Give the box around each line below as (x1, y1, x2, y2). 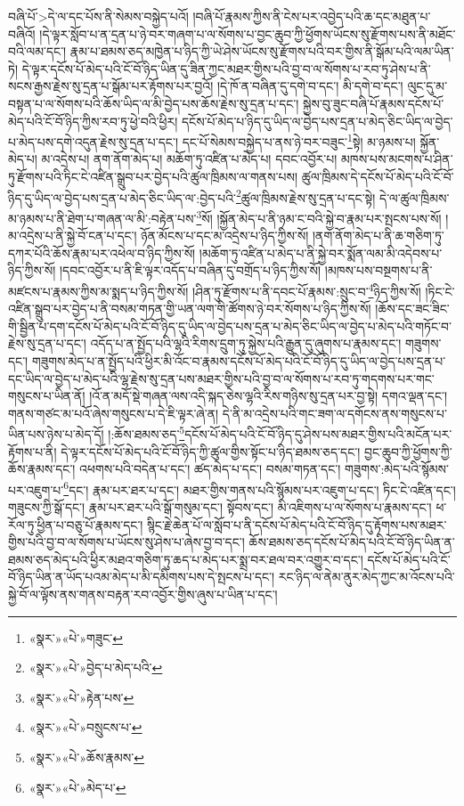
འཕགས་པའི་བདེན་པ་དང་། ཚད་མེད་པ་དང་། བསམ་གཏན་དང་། (79, 460, 341, 478)
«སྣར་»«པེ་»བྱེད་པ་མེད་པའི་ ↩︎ (28, 658, 163, 677)
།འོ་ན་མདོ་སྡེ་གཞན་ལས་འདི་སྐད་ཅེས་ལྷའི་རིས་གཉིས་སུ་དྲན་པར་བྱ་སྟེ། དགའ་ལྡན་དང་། (89, 387, 448, 405)
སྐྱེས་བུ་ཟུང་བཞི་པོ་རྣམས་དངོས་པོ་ (303, 94, 444, 112)
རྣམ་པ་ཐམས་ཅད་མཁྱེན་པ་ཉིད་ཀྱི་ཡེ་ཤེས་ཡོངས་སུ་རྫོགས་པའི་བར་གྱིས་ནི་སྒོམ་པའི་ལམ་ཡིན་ (69, 42, 454, 61)
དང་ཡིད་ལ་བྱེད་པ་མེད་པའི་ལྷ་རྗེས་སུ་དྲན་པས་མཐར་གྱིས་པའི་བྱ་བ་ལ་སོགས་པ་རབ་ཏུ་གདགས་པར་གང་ (8, 369, 435, 387)
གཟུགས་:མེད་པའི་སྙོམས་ (344, 460, 449, 478)
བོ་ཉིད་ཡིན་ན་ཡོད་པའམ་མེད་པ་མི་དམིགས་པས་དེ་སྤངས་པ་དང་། (8, 567, 275, 586)
